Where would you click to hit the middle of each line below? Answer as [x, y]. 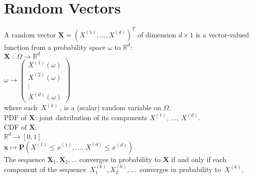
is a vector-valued [222, 34]
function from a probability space [55, 47]
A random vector [30, 34]
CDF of [15, 127]
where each [21, 107]
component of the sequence [45, 169]
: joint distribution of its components [91, 117]
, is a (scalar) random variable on [111, 107]
